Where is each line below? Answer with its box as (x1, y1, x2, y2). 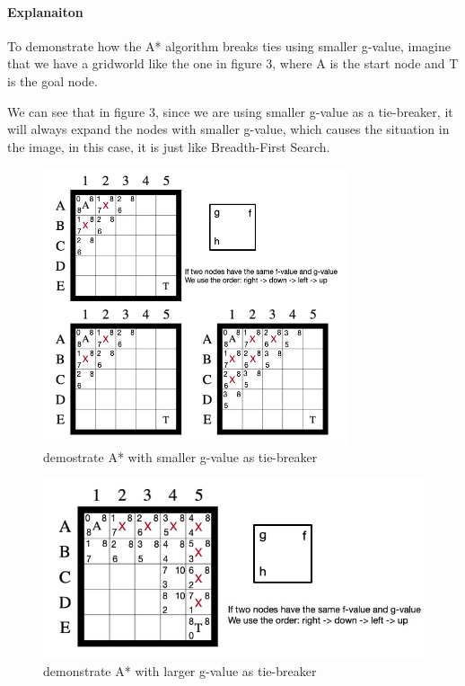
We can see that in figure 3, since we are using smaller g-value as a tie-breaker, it (7, 102, 453, 120)
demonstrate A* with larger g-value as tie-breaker (43, 661, 317, 680)
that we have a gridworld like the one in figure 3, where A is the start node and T (7, 54, 459, 73)
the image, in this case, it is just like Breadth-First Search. (7, 137, 330, 156)
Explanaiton (7, 2, 83, 21)
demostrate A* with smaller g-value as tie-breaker (43, 448, 318, 467)
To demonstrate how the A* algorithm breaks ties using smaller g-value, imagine (7, 36, 452, 55)
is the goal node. (7, 71, 98, 90)
